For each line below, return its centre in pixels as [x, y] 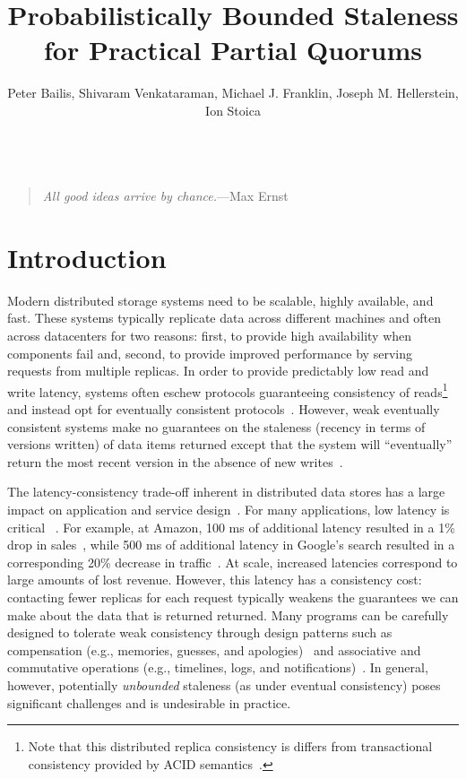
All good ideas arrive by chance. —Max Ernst [165, 196]
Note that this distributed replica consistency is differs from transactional [230, 746]
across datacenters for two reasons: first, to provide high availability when [210, 335]
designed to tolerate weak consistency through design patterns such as [200, 632]
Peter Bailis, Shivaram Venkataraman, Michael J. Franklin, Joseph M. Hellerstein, [233, 93]
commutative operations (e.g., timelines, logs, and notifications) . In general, [218, 667]
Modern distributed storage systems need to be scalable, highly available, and [220, 300]
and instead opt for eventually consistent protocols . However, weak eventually [224, 409]
